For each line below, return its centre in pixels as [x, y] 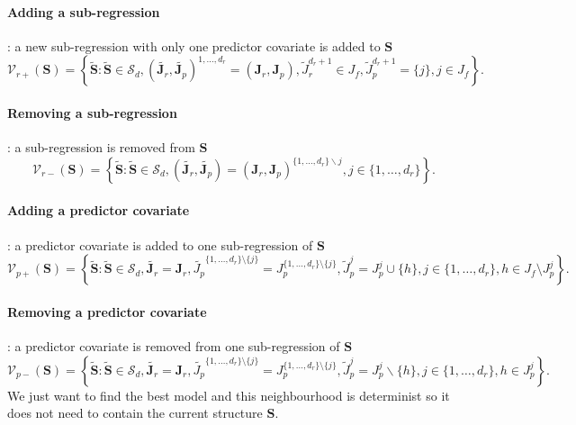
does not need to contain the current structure [135, 413]
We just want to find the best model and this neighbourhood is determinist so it [229, 395]
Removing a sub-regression [92, 112]
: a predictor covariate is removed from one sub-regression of [174, 345]
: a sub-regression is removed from [101, 147]
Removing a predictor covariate [107, 311]
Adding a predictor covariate [99, 210]
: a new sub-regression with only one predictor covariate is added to [194, 45]
